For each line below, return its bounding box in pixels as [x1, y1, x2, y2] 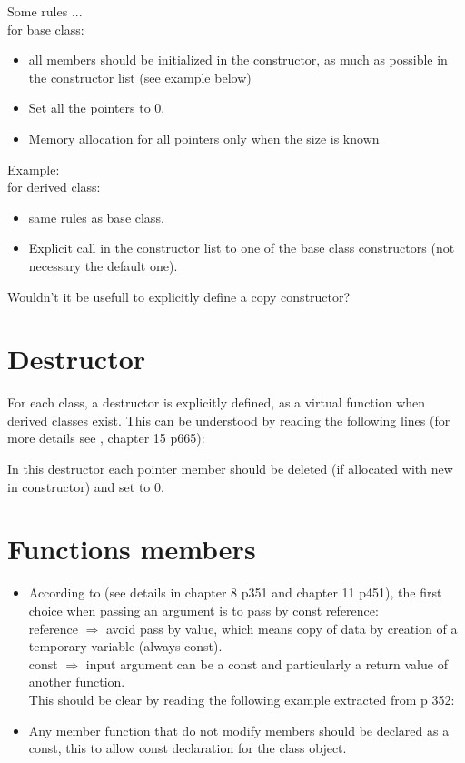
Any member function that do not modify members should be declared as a [28, 720, 450, 739]
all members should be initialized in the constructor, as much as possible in [28, 50, 448, 69]
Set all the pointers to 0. [28, 98, 165, 117]
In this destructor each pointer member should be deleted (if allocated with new [7, 459, 453, 478]
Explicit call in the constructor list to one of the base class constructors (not [28, 238, 455, 257]
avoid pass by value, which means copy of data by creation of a [105, 618, 458, 638]
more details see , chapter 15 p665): [7, 428, 205, 447]
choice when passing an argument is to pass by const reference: [28, 600, 379, 619]
